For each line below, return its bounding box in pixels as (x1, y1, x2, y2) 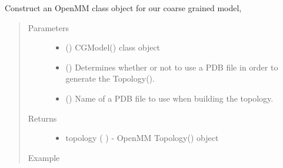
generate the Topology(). (65, 72, 155, 85)
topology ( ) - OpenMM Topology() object (65, 132, 219, 144)
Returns (28, 112, 57, 124)
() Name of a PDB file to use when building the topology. (65, 92, 274, 104)
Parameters (28, 21, 69, 33)
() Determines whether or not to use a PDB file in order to (65, 61, 278, 73)
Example (28, 151, 60, 163)
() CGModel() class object (65, 41, 161, 53)
